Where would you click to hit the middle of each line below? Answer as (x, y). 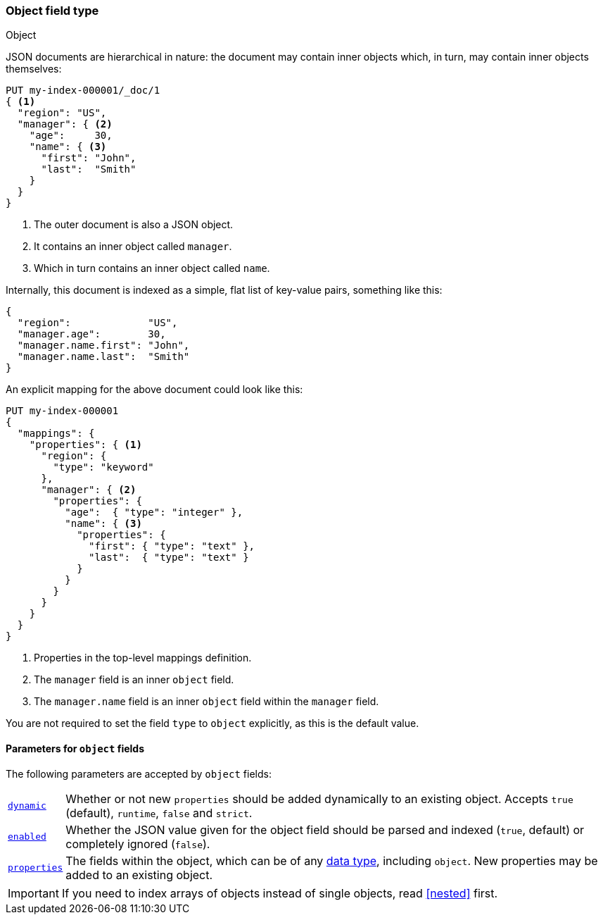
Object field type (52, 11)
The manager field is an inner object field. (134, 680)
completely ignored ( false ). (138, 844)
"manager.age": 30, (91, 334)
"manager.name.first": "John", (103, 346)
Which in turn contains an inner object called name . (152, 268)
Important (33, 893)
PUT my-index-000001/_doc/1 (83, 91)
